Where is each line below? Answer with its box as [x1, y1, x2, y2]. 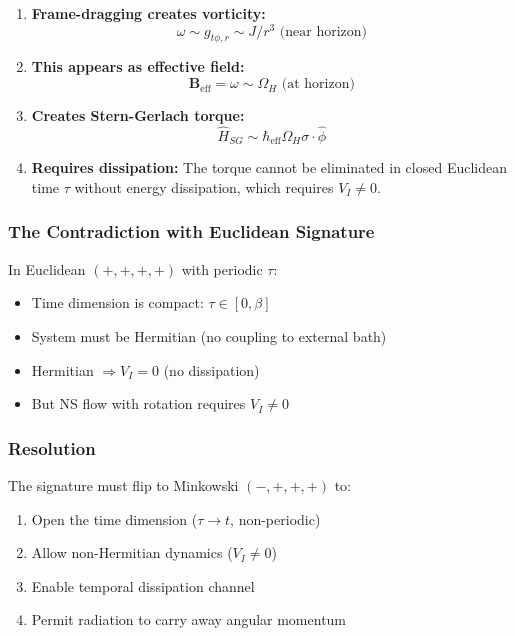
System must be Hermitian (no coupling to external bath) [31, 325, 387, 346]
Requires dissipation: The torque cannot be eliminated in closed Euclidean [31, 157, 507, 178]
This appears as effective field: [31, 56, 245, 77]
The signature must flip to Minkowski [8, 474, 239, 495]
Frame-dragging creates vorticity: [31, 3, 266, 23]
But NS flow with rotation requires [31, 393, 246, 414]
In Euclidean [8, 258, 86, 279]
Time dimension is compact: [31, 292, 204, 313]
